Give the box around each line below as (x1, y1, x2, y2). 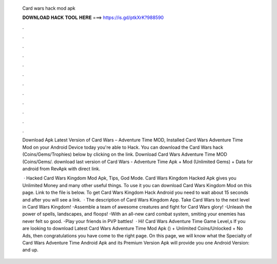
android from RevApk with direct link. (22, 166, 101, 172)
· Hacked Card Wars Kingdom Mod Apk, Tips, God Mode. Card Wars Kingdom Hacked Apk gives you (23, 175, 237, 181)
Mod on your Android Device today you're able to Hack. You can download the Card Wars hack (22, 144, 223, 150)
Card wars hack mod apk (22, 5, 75, 11)
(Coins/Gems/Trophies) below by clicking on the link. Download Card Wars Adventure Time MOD (22, 151, 228, 157)
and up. (22, 247, 38, 253)
